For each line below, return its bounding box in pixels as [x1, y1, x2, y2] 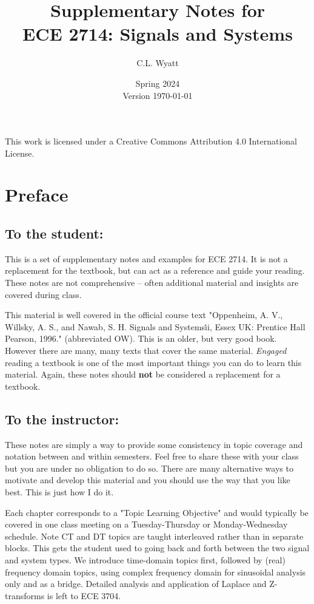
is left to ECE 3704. [47, 589, 121, 602]
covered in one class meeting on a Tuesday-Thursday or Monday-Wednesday [5, 518, 288, 531]
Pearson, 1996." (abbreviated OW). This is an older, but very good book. [5, 332, 277, 345]
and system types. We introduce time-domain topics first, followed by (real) [5, 553, 286, 566]
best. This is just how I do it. [5, 485, 114, 498]
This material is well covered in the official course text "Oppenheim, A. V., [5, 308, 283, 321]
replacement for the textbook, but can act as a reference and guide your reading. [5, 264, 305, 277]
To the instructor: [5, 409, 119, 428]
